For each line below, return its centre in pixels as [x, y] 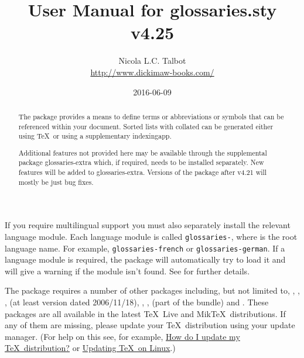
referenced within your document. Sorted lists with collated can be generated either [146, 126]
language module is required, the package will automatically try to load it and [145, 259]
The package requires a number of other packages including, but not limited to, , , [152, 290]
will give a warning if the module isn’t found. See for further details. [127, 271]
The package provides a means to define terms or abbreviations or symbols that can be [151, 116]
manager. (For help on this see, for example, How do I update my [122, 336]
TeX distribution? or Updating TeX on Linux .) [90, 348]
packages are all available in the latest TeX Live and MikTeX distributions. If [145, 313]
